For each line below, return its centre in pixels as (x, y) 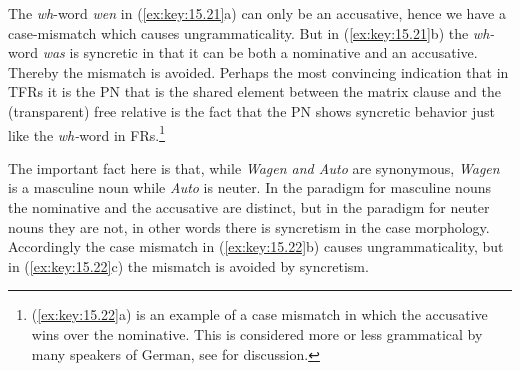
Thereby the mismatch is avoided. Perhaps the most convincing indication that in (258, 71)
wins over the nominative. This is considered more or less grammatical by (257, 333)
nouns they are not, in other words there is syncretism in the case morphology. (249, 226)
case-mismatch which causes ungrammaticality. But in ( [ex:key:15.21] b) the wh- (251, 32)
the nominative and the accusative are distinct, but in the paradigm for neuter (249, 207)
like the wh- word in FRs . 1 (86, 133)
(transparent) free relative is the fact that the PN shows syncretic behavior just (252, 110)
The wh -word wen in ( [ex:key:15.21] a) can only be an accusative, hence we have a (257, 13)
